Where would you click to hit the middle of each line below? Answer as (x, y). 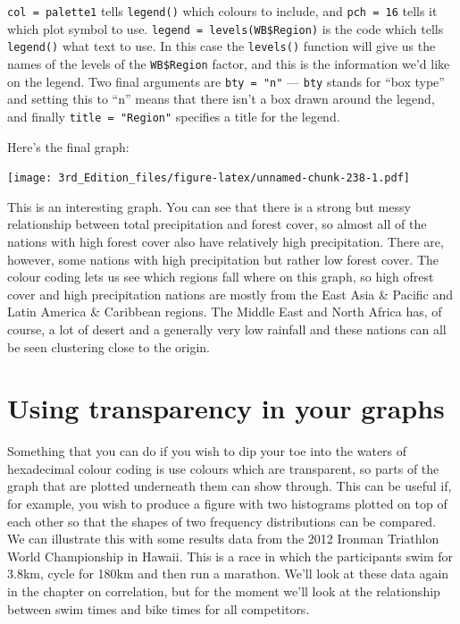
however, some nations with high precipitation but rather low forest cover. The (223, 259)
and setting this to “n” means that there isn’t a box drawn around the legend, (221, 99)
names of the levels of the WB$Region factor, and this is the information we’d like (229, 63)
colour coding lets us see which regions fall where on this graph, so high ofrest (221, 277)
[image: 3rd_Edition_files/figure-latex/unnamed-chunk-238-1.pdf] (209, 178)
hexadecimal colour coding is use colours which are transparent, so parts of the (223, 468)
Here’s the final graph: (68, 146)
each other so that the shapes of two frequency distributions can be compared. (222, 521)
